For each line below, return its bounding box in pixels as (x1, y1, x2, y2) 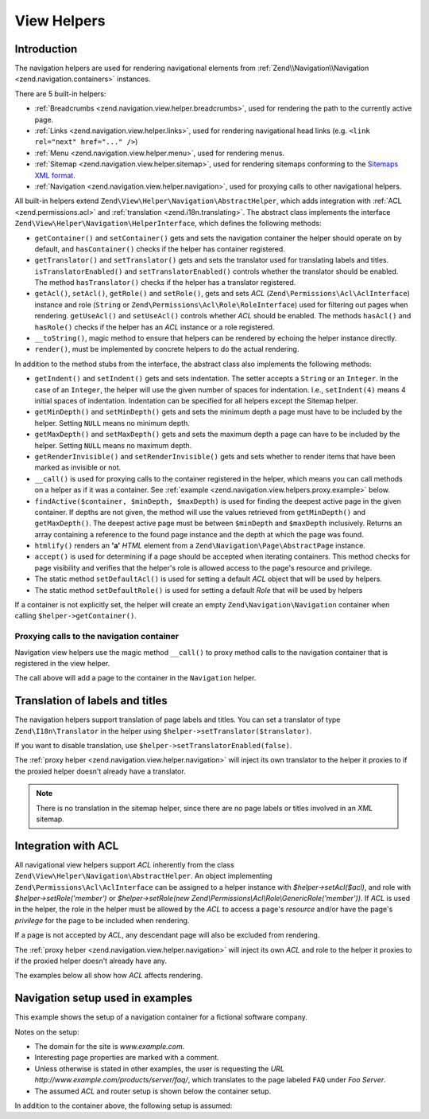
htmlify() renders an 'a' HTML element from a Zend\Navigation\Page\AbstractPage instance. (34, 541, 365, 551)
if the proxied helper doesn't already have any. (14, 956, 167, 966)
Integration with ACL (14, 839, 119, 852)
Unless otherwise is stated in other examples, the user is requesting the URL (34, 1063, 285, 1074)
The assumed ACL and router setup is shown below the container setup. (34, 1086, 272, 1096)
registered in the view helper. (14, 658, 110, 668)
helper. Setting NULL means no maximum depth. (34, 440, 192, 450)
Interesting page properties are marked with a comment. (34, 1053, 219, 1062)
